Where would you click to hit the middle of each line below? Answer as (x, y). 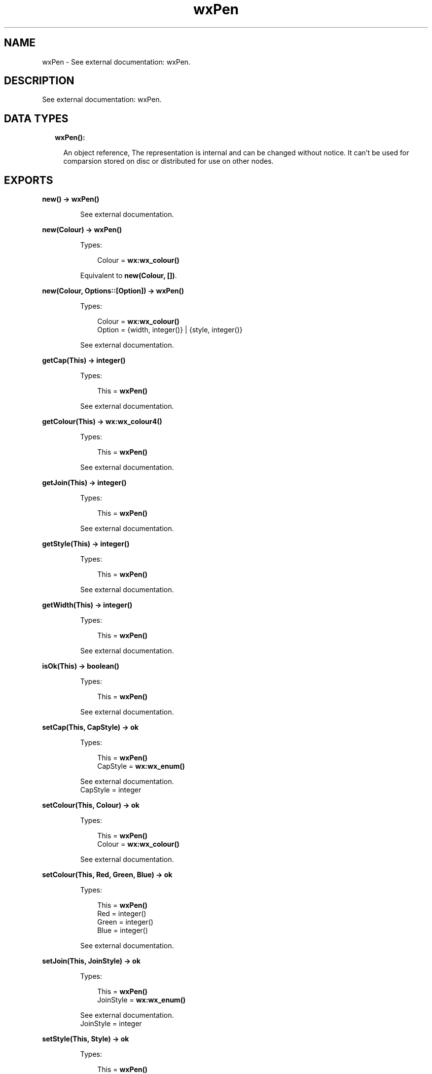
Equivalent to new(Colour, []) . (128, 276)
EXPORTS (29, 180)
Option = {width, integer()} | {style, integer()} (170, 330)
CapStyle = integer (111, 790)
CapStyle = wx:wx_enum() (141, 766)
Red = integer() (122, 914)
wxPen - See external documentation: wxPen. (116, 62)
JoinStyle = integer (111, 1024)
